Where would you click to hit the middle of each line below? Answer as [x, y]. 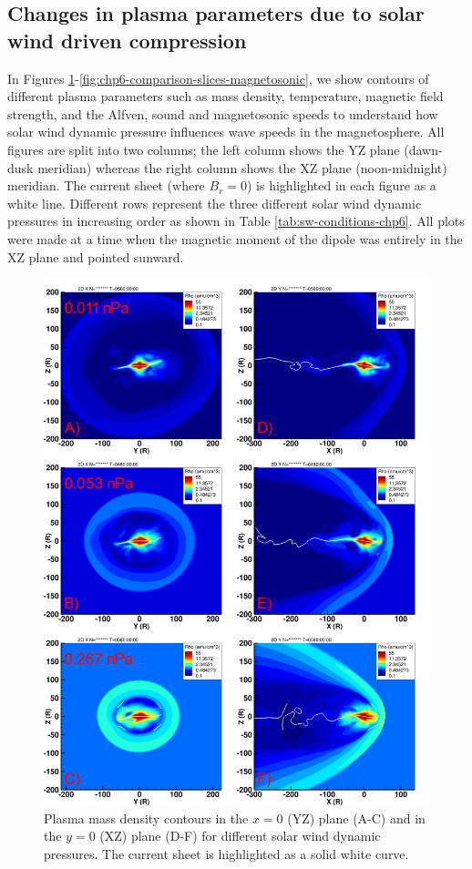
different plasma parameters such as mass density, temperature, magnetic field [226, 96]
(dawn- [423, 149]
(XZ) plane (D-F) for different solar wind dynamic [240, 836]
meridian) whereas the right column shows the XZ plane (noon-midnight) [242, 167]
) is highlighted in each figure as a [342, 185]
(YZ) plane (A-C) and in [356, 818]
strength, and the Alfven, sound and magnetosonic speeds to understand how [223, 113]
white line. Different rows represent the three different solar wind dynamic [215, 203]
